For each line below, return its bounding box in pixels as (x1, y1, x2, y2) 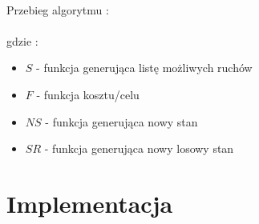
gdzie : (6, 32, 38, 49)
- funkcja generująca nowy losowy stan (44, 140, 234, 157)
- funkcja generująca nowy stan (45, 113, 198, 130)
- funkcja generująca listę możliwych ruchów (36, 59, 253, 76)
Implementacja (6, 186, 173, 219)
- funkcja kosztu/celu (36, 86, 140, 102)
